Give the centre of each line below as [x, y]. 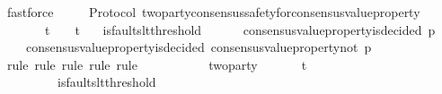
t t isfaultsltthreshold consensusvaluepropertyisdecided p [240, 29]
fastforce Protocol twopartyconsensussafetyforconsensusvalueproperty [213, 12]
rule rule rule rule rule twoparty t [157, 64]
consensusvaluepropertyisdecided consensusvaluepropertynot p [199, 47]
